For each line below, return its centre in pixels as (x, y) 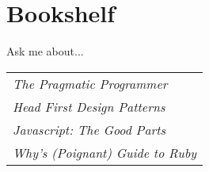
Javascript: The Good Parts (89, 129)
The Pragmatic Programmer (90, 83)
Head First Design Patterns (89, 106)
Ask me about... (45, 51)
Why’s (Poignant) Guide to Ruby (105, 152)
